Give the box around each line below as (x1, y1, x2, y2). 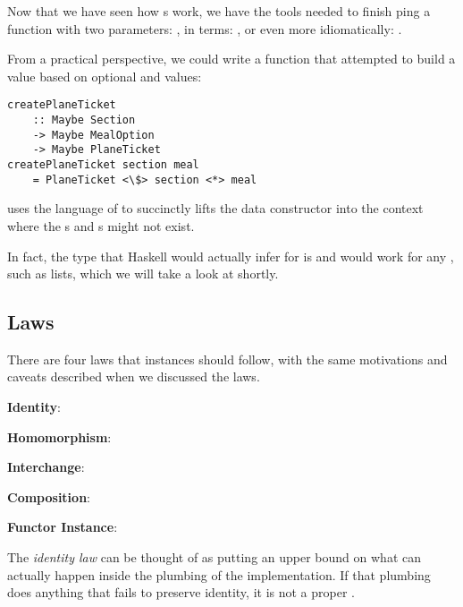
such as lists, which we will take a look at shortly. (7, 264, 279, 283)
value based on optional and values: (7, 66, 202, 85)
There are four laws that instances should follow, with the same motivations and (7, 349, 448, 368)
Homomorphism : (7, 427, 112, 446)
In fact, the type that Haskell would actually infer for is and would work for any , (7, 246, 454, 265)
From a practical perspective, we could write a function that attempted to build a (7, 49, 456, 68)
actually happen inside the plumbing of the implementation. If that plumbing (7, 565, 431, 584)
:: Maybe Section (32, 114, 136, 127)
